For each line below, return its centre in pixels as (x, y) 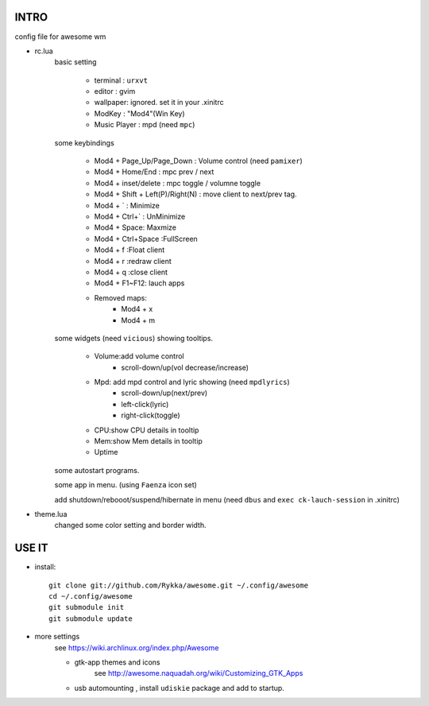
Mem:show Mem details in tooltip (148, 441)
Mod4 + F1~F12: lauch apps (139, 283)
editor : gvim (115, 91)
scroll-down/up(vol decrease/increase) (185, 367)
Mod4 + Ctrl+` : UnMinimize (140, 216)
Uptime (106, 452)
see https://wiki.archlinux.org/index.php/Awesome (137, 647)
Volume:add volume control (139, 356)
